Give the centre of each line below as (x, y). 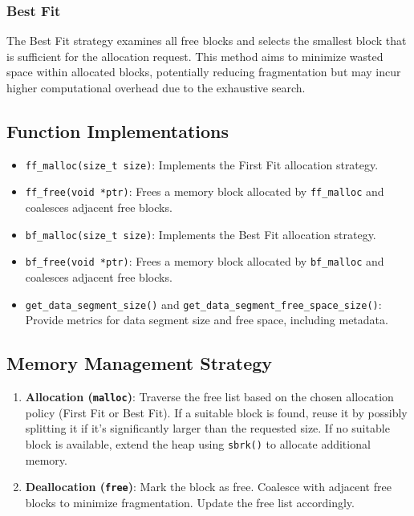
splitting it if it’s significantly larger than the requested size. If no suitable (207, 428)
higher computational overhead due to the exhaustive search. (156, 87)
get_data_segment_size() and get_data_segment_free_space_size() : (203, 304)
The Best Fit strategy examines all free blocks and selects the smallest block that (207, 41)
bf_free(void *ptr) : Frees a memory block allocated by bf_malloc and (205, 261)
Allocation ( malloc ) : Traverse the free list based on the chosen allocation (209, 397)
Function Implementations (118, 130)
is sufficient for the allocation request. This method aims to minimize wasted (195, 56)
